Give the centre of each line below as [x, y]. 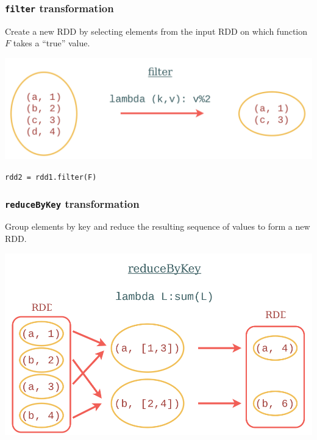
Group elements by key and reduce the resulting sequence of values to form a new [158, 226]
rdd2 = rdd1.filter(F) [51, 177]
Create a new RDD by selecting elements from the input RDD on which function [156, 31]
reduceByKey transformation [72, 203]
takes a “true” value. [52, 43]
